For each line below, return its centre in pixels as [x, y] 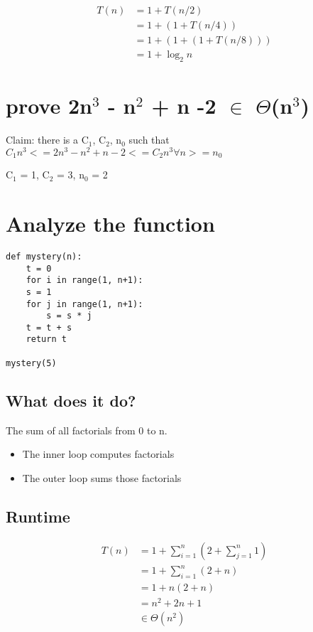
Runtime [38, 516]
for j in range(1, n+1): [84, 304]
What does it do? [71, 400]
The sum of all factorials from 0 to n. [87, 430]
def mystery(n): [44, 256]
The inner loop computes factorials [98, 454]
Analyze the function [110, 223]
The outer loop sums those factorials [102, 477]
